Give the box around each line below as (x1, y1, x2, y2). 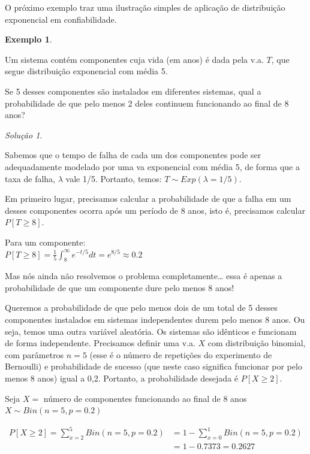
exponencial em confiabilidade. (5, 13, 117, 25)
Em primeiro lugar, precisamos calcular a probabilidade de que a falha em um (5, 192, 291, 205)
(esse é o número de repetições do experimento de (89, 348, 272, 361)
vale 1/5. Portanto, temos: (65, 172, 162, 184)
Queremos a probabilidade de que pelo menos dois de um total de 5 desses (5, 301, 278, 314)
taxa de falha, (5, 172, 56, 184)
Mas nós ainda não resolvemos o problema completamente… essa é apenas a (5, 270, 282, 282)
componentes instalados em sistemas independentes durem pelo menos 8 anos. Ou (5, 313, 305, 326)
